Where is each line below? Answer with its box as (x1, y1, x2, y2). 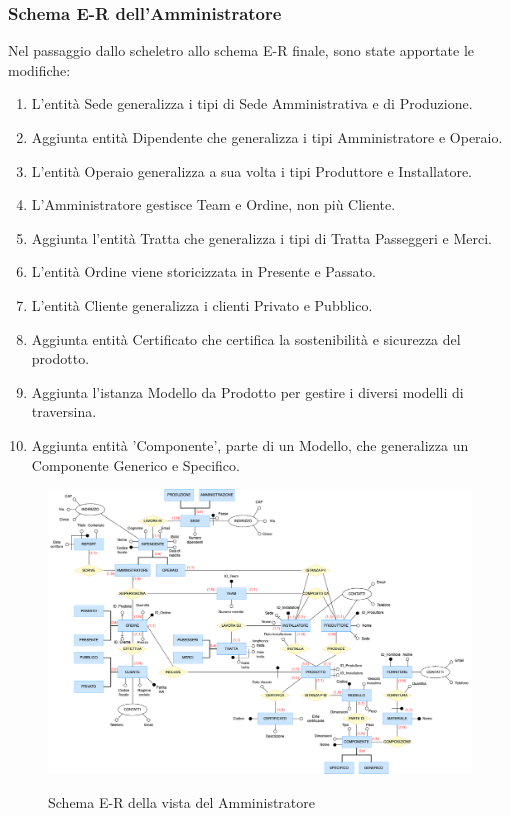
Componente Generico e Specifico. (31, 454, 240, 475)
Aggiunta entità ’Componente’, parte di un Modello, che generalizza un (31, 434, 469, 455)
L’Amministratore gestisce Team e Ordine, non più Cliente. (31, 194, 396, 215)
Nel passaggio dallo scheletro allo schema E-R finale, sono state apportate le (8, 40, 474, 61)
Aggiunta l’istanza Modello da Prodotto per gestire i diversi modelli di (31, 381, 464, 402)
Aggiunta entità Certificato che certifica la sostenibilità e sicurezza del (31, 328, 461, 349)
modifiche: (8, 59, 71, 80)
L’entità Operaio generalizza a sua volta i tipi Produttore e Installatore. (31, 160, 472, 181)
